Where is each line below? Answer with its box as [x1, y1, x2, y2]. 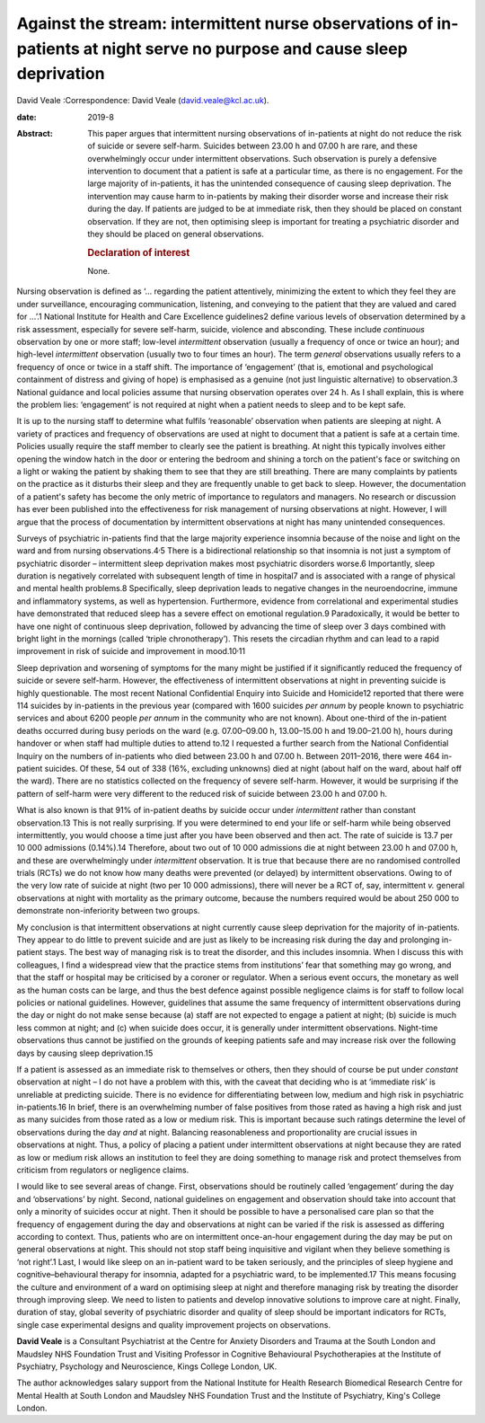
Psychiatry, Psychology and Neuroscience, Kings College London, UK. [16, 1361, 278, 1372]
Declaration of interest [87, 246, 190, 259]
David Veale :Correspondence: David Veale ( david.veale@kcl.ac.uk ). [16, 95, 269, 106]
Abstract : [16, 128, 53, 138]
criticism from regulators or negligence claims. [16, 1164, 190, 1176]
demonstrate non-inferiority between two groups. [16, 906, 200, 916]
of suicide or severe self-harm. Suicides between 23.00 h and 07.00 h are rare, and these [87, 140, 418, 152]
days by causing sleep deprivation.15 [16, 1047, 154, 1058]
